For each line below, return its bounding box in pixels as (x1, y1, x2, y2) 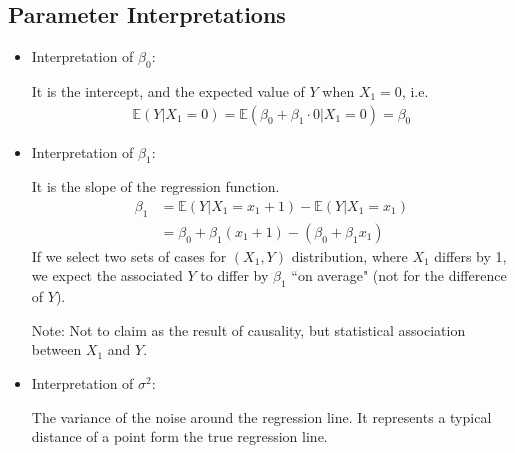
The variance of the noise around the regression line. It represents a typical (31, 406, 492, 427)
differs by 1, (434, 245, 507, 266)
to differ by (200, 265, 269, 286)
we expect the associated (31, 265, 183, 286)
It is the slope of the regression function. (31, 176, 280, 197)
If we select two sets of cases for (31, 245, 227, 266)
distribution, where (291, 245, 408, 266)
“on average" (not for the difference (291, 265, 507, 286)
